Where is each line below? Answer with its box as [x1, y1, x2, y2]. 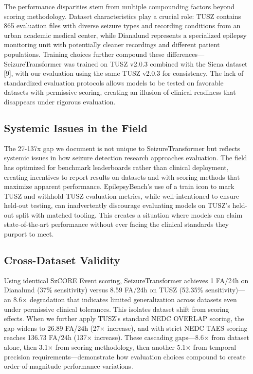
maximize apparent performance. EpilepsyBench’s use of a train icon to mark [4, 181, 235, 191]
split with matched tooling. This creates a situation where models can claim [16, 209, 243, 220]
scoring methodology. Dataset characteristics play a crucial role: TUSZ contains [4, 11, 241, 21]
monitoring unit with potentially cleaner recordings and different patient [4, 39, 220, 50]
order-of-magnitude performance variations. [4, 361, 133, 371]
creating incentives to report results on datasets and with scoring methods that [4, 171, 240, 182]
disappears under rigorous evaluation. [4, 96, 116, 106]
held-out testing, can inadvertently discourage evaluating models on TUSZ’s [4, 200, 231, 210]
